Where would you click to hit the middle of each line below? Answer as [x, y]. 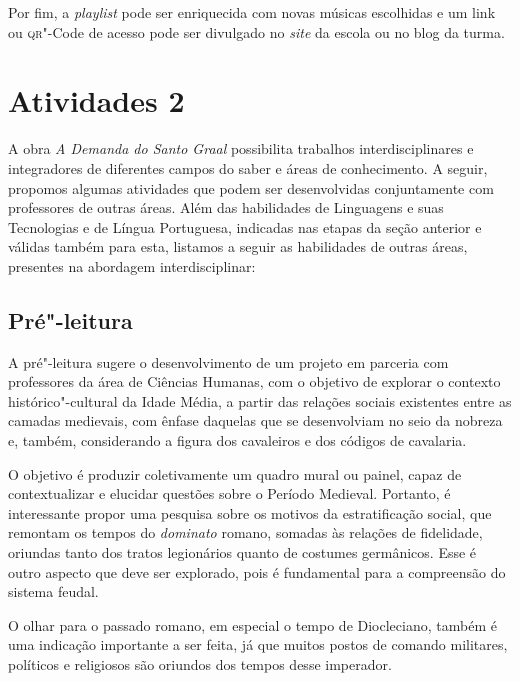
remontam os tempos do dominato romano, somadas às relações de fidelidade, [245, 532]
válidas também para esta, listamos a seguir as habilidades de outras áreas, [238, 246]
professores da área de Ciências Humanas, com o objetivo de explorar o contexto [254, 381]
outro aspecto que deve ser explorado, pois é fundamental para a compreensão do [257, 571]
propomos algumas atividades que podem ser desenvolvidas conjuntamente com [251, 187]
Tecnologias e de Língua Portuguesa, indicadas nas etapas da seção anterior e [245, 226]
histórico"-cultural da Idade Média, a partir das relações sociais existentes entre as [260, 400]
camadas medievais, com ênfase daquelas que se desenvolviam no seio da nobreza [255, 420]
